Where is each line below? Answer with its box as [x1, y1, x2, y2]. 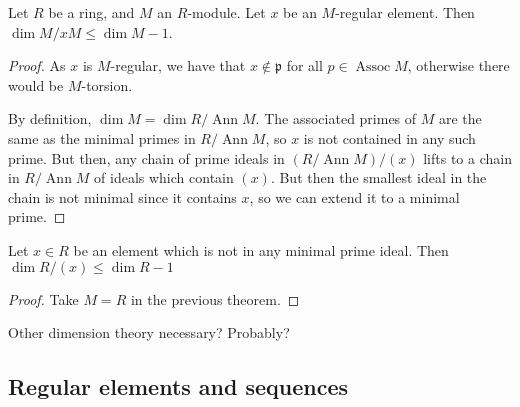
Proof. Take [8, 288, 79, 309]
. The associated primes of [255, 108, 417, 129]
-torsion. [81, 74, 133, 95]
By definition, [8, 108, 92, 129]
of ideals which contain [94, 167, 234, 188]
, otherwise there [407, 55, 510, 76]
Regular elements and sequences [8, 371, 349, 402]
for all [286, 55, 323, 76]
